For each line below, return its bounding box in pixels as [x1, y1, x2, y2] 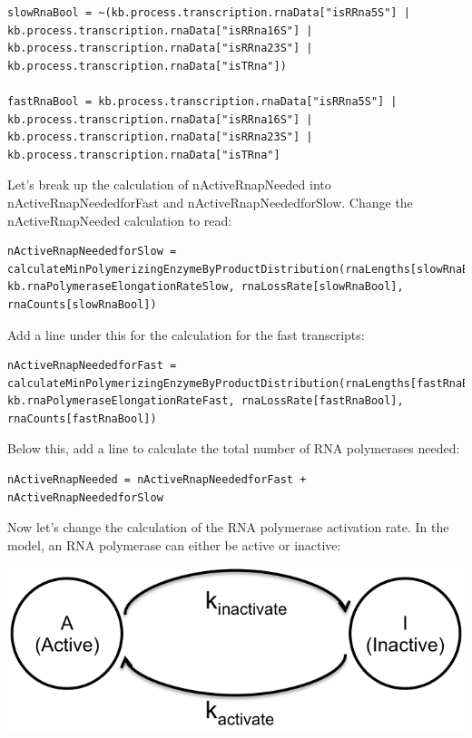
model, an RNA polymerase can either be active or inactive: [7, 535, 341, 554]
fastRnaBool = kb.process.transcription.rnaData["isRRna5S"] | [7, 94, 398, 108]
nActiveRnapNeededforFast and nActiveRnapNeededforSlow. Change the [7, 192, 413, 211]
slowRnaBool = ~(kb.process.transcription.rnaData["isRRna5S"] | [7, 6, 410, 19]
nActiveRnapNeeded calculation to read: [7, 210, 232, 229]
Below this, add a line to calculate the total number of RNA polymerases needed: [7, 439, 460, 458]
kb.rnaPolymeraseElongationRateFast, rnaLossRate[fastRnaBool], [7, 394, 404, 408]
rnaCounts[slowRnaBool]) [7, 297, 157, 311]
